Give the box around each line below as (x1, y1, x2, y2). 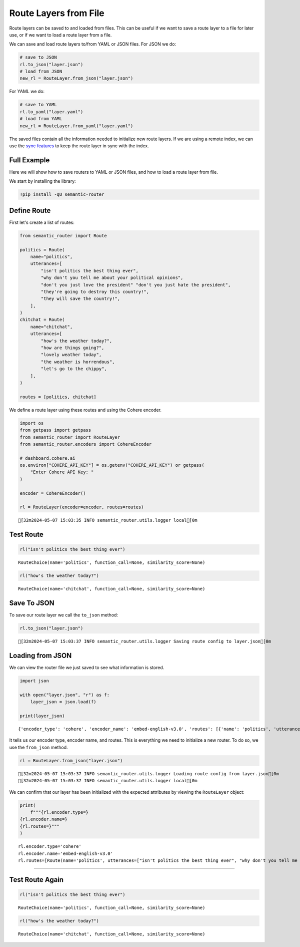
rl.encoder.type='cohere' (18, 844, 82, 849)
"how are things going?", (40, 345, 104, 351)
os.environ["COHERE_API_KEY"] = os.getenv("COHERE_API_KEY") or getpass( (19, 462, 204, 468)
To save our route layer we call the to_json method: (9, 612, 118, 618)
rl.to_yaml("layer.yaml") (19, 109, 83, 115)
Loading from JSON (9, 652, 72, 660)
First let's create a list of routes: (9, 219, 74, 225)
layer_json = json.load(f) (30, 699, 97, 705)
